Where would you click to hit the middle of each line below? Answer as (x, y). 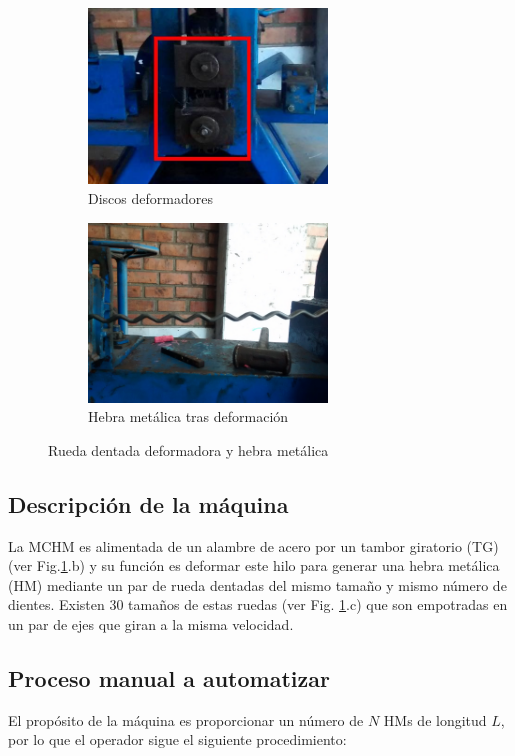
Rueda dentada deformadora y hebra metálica (188, 449)
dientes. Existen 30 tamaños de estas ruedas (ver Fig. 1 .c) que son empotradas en (258, 604)
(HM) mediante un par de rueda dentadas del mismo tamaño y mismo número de (257, 584)
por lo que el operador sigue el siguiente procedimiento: (177, 739)
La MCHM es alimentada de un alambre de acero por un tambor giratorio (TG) (253, 545)
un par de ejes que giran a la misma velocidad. (151, 623)
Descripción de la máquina (148, 503)
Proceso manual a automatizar (169, 677)
